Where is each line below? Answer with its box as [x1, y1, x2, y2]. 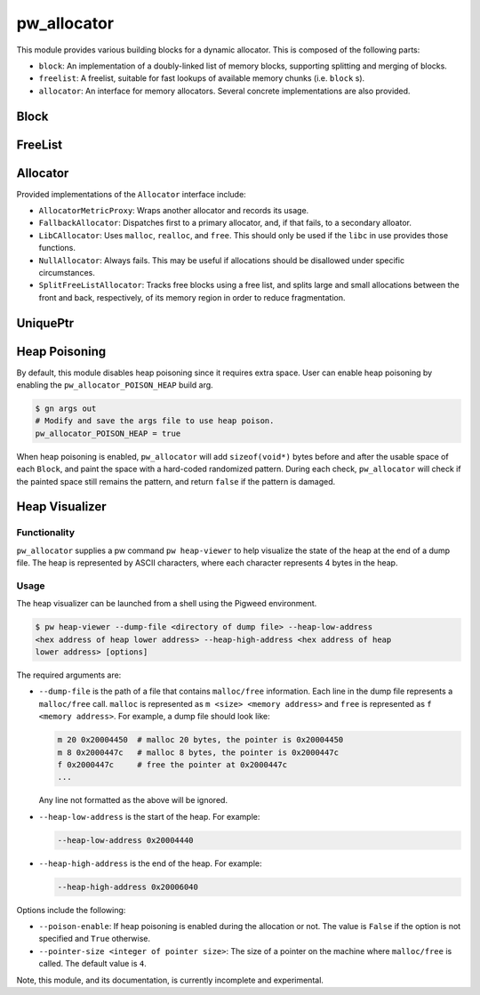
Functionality [16, 526, 76, 539]
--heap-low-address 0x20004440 [57, 835, 195, 845]
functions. [38, 243, 76, 253]
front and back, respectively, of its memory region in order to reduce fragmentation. [38, 292, 346, 302]
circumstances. [38, 268, 95, 277]
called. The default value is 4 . [38, 959, 147, 969]
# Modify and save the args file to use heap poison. [35, 416, 275, 426]
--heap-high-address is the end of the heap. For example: [38, 858, 262, 869]
